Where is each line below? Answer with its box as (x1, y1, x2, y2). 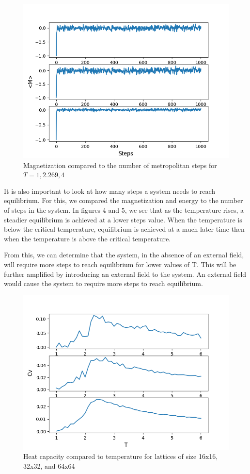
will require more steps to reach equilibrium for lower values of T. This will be (4, 259, 236, 269)
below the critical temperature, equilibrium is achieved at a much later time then (4, 224, 245, 234)
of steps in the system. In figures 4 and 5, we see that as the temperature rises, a (4, 204, 244, 215)
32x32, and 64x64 (23, 460, 75, 471)
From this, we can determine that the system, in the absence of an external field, (4, 250, 244, 260)
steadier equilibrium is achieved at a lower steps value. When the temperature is (4, 214, 242, 224)
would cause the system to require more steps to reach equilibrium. (4, 278, 203, 288)
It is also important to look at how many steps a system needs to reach (4, 186, 216, 196)
